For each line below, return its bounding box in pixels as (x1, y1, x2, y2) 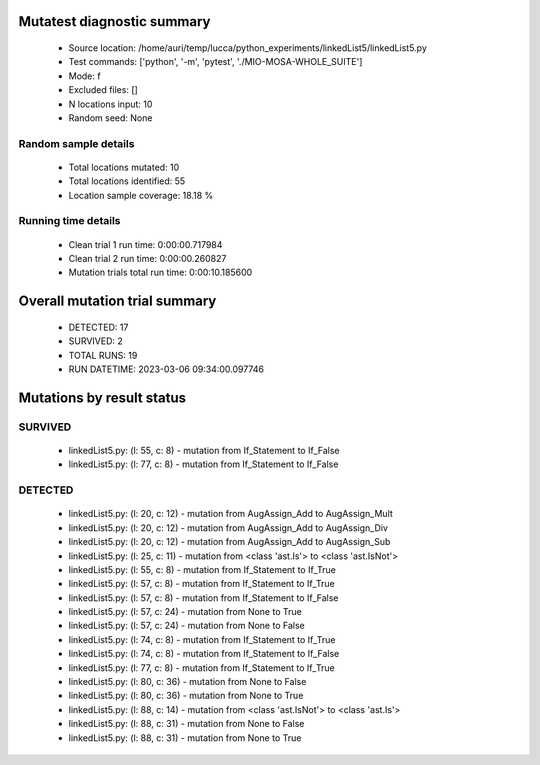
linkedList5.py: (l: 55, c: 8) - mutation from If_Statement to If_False (68, 444, 340, 456)
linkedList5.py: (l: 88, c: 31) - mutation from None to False (68, 718, 305, 730)
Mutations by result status (18, 389, 187, 406)
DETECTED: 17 (68, 321, 129, 333)
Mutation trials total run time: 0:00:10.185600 (68, 266, 253, 279)
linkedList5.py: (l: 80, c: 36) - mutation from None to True (68, 690, 304, 702)
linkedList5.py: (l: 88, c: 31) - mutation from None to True (68, 731, 302, 744)
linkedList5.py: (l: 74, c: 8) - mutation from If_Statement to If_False (68, 648, 340, 660)
